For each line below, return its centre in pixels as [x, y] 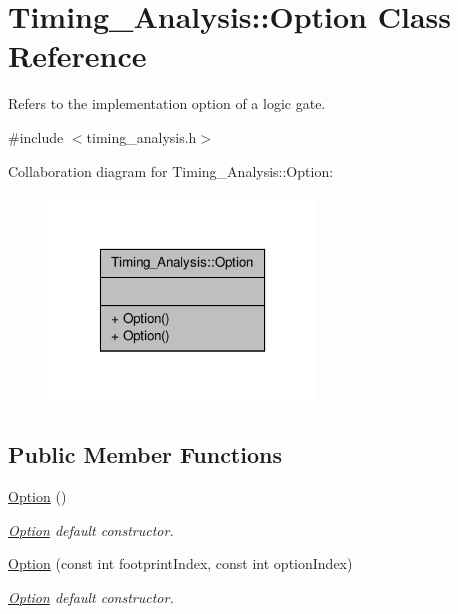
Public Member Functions [145, 454]
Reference [77, 55]
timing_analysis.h [141, 136]
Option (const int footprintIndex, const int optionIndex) [180, 563]
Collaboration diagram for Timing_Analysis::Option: [171, 170]
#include [36, 136]
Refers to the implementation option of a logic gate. [167, 103]
